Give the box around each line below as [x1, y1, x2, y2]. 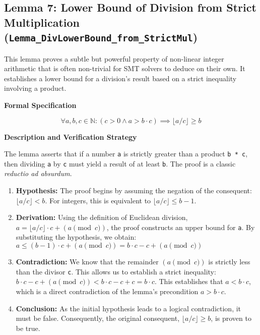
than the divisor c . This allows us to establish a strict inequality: [16, 266, 216, 276]
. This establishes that [154, 276, 223, 287]
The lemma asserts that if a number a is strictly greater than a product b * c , [4, 148, 248, 159]
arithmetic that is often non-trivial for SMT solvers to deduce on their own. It [4, 63, 245, 74]
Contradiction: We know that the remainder [16, 256, 159, 267]
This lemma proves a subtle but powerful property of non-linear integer [4, 53, 224, 64]
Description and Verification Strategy [4, 131, 137, 142]
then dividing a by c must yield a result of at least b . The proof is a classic [4, 158, 236, 169]
